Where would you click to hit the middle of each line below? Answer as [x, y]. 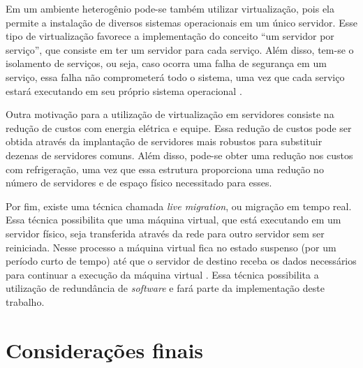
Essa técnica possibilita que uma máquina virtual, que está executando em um [173, 220]
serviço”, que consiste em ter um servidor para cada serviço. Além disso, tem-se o [180, 49]
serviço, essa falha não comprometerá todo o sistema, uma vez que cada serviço [175, 76]
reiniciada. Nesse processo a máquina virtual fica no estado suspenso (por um [171, 247]
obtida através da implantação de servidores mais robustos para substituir [164, 141]
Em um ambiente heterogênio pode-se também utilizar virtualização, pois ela [170, 8]
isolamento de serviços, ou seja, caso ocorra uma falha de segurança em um [166, 63]
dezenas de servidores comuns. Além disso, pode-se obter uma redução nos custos [179, 155]
